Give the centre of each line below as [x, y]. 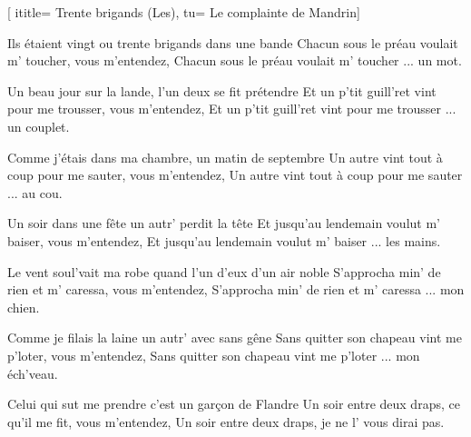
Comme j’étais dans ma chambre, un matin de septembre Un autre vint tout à [225, 157]
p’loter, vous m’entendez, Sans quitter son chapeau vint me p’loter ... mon [214, 355]
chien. [24, 307]
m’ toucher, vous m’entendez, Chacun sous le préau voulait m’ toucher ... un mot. [235, 60]
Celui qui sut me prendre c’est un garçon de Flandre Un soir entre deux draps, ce [234, 404]
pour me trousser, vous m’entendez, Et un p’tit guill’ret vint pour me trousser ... [232, 109]
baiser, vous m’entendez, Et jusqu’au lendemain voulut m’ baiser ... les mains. [224, 240]
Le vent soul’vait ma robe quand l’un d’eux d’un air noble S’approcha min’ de [224, 271]
